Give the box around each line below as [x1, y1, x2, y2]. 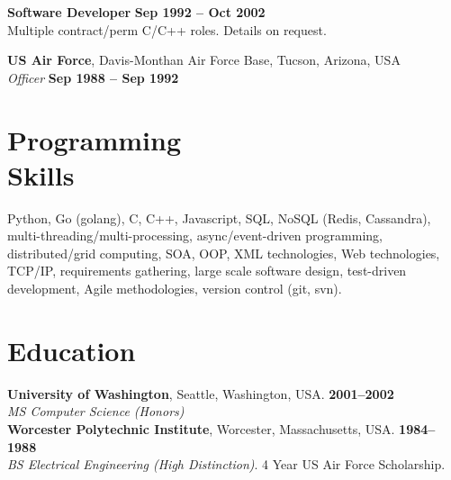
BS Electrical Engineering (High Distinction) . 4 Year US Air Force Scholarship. [7, 455, 446, 474]
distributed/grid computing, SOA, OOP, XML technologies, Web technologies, [7, 243, 440, 262]
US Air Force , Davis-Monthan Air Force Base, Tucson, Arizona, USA [7, 50, 401, 69]
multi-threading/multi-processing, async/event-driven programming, [7, 226, 383, 245]
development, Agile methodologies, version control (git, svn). [7, 279, 342, 298]
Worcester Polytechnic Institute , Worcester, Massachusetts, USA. [7, 419, 395, 438]
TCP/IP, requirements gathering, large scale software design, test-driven [7, 261, 407, 280]
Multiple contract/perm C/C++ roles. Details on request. [7, 20, 327, 39]
